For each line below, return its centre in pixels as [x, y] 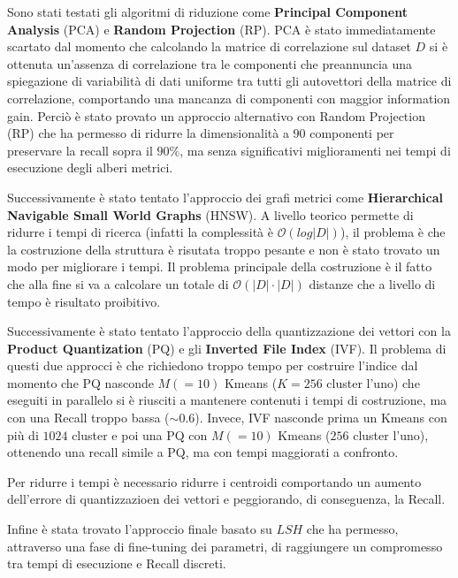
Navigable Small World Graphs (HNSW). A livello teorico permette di [210, 214]
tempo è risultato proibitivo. [84, 301]
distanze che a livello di [372, 283]
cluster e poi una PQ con [140, 434]
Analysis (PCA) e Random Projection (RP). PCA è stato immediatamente [221, 29]
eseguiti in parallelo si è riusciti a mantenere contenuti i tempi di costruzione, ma [227, 400]
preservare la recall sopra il [80, 150]
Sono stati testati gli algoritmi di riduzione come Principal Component [207, 11]
